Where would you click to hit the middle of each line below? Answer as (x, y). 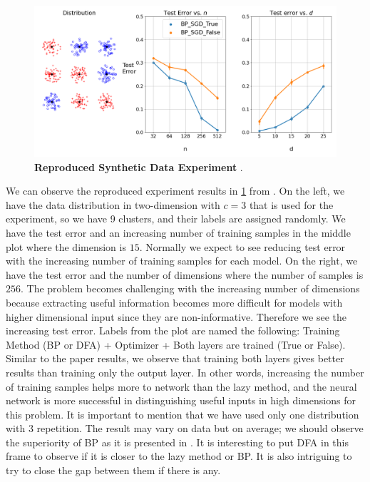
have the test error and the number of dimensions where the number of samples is (185, 274)
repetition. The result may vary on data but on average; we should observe (200, 428)
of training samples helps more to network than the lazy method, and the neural (181, 386)
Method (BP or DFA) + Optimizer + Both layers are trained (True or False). (176, 344)
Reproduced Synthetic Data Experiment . (139, 166)
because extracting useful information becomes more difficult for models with (174, 302)
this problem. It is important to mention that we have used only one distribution (183, 414)
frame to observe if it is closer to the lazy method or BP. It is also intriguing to (179, 456)
